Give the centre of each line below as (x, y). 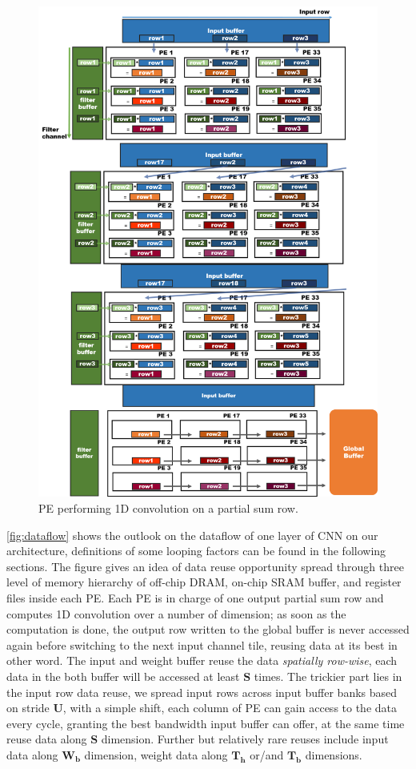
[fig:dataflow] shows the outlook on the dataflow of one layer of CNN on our (192, 535)
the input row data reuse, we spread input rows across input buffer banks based (202, 692)
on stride (28, 708)
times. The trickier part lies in (328, 676)
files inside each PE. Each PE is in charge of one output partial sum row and (195, 597)
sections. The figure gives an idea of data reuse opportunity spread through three (205, 566)
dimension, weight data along (156, 754)
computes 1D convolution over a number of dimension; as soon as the (176, 613)
